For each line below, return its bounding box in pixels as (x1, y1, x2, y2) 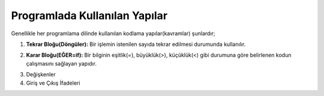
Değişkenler (26, 71, 56, 78)
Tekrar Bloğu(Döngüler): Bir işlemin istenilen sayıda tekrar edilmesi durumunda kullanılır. (26, 41, 246, 48)
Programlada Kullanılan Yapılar (11, 9, 168, 22)
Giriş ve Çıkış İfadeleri (26, 79, 80, 86)
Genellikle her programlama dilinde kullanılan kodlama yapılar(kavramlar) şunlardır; (11, 30, 215, 37)
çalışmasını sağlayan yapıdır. (26, 60, 97, 67)
